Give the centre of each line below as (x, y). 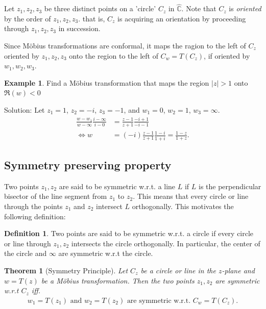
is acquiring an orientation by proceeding (182, 18)
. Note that (199, 8)
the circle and (26, 253)
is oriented (245, 8)
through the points (33, 206)
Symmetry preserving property (88, 164)
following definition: (35, 216)
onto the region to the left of (114, 55)
